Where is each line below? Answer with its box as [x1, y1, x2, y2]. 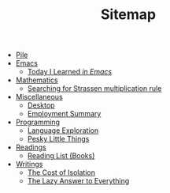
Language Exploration [27, 126, 99, 135]
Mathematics [15, 75, 58, 85]
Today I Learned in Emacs [27, 67, 113, 77]
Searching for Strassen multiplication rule [27, 84, 162, 93]
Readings [15, 142, 46, 152]
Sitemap [100, 6, 157, 24]
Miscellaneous [15, 93, 63, 102]
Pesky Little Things [27, 134, 90, 144]
